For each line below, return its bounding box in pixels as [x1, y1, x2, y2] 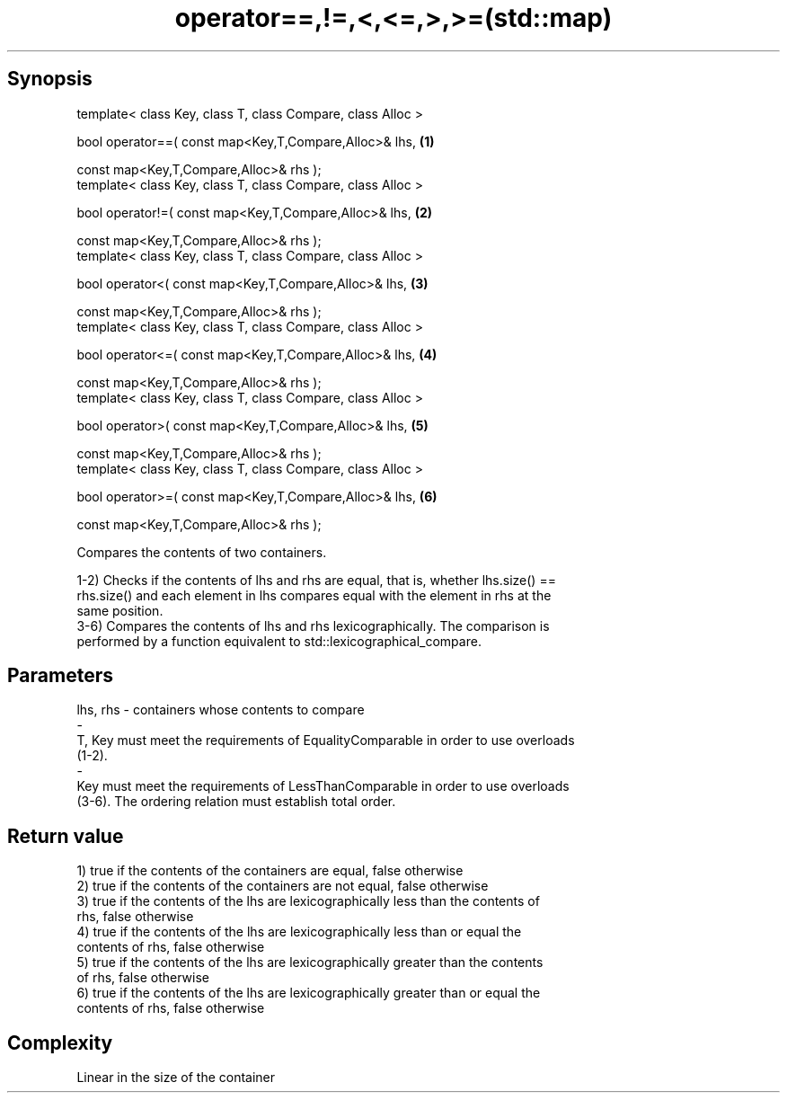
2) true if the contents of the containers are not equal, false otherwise [76, 878, 489, 894]
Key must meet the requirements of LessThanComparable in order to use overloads [76, 778, 570, 794]
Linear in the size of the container [76, 1069, 276, 1086]
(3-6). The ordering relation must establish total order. [76, 794, 396, 810]
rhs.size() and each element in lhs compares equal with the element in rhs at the [76, 587, 552, 603]
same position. [76, 602, 164, 618]
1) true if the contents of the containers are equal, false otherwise [76, 863, 464, 879]
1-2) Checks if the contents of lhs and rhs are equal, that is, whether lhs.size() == [76, 572, 556, 588]
